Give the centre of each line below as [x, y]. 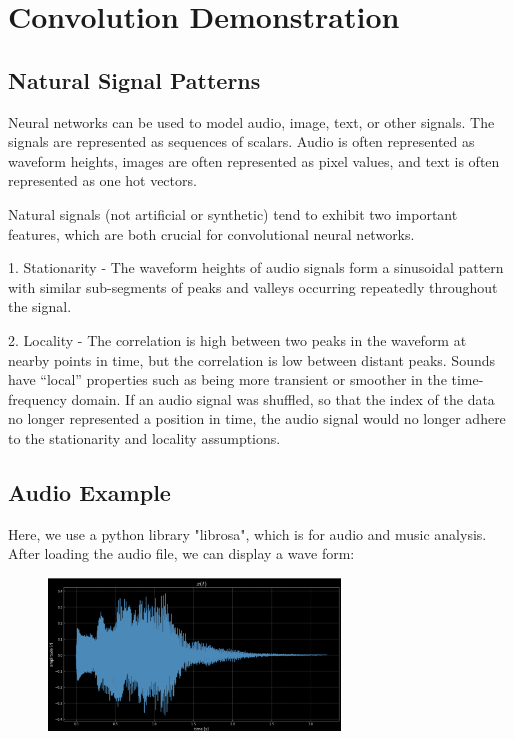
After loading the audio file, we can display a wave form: [181, 553]
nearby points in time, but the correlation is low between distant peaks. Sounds [252, 359]
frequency [37, 398]
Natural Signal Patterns [134, 79]
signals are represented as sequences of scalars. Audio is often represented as [241, 141]
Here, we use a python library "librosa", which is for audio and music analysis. [247, 533]
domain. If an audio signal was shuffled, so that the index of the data [283, 398]
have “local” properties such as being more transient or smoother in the [227, 379]
